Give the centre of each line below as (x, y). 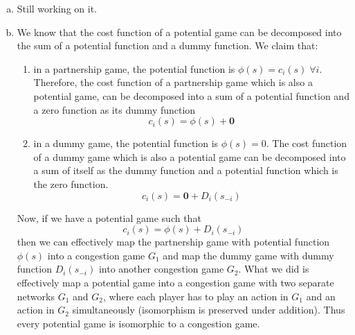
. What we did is (274, 269)
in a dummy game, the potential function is (126, 143)
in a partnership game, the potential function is (134, 68)
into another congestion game (161, 269)
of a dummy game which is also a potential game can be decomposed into (190, 156)
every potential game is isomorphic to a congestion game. (138, 323)
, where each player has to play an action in (195, 296)
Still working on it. (57, 8)
